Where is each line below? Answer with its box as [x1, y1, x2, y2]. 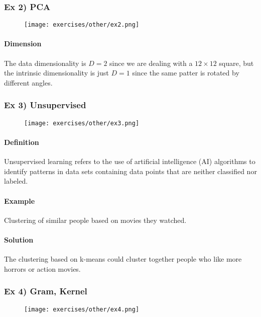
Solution [4, 234, 34, 245]
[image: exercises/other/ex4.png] [24, 305, 140, 313]
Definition [4, 136, 39, 147]
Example [4, 195, 35, 206]
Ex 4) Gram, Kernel [4, 285, 87, 297]
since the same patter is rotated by [132, 67, 239, 78]
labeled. [4, 176, 28, 186]
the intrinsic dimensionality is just [4, 67, 109, 78]
